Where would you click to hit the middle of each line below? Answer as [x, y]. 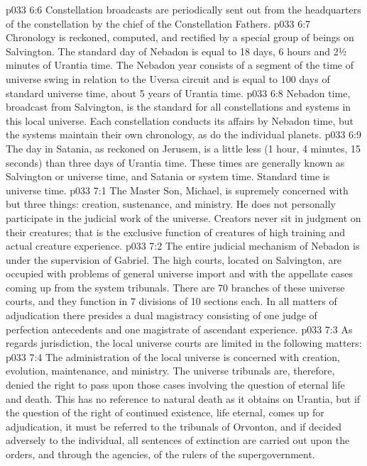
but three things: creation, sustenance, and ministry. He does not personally [171, 204]
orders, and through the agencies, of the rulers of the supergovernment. [160, 454]
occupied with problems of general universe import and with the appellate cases [179, 273]
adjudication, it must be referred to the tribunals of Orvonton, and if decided [174, 426]
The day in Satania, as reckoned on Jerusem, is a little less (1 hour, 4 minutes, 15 [183, 148]
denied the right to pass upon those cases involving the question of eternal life [175, 385]
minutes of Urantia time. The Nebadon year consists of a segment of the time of [180, 65]
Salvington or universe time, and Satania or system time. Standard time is [168, 176]
